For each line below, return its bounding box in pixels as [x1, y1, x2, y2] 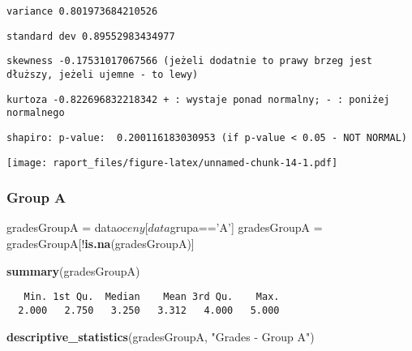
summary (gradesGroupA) [6, 262, 140, 279]
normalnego [6, 107, 65, 119]
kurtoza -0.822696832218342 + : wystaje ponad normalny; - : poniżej [6, 93, 390, 105]
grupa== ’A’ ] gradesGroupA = [170, 219, 323, 236]
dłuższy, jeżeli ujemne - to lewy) [6, 68, 199, 80]
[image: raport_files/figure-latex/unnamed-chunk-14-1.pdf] [6, 156, 338, 169]
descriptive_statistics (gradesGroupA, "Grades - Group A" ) [6, 327, 315, 345]
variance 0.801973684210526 [6, 6, 158, 17]
